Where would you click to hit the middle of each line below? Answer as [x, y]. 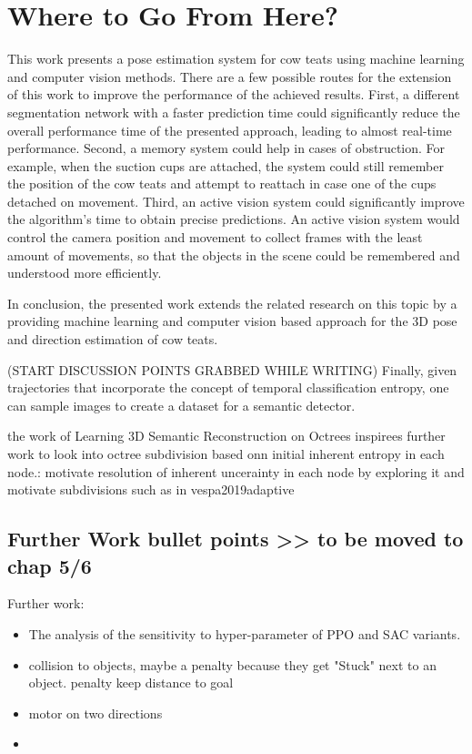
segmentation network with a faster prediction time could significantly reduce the [234, 112]
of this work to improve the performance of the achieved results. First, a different [234, 94]
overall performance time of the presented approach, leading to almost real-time [230, 130]
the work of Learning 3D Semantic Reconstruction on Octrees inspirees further [226, 436]
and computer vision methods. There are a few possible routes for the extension [230, 76]
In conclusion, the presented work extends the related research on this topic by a [232, 303]
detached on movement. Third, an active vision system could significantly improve [236, 201]
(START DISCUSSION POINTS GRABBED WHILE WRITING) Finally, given [232, 369]
